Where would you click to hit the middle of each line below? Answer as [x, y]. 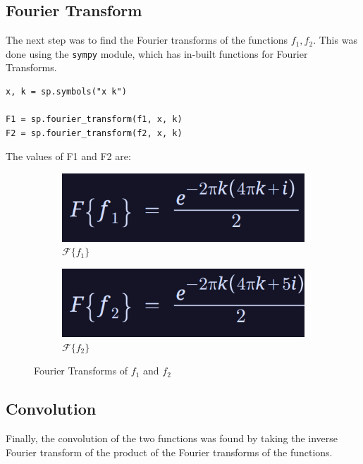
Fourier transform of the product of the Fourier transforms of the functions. [169, 452]
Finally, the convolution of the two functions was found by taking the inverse [172, 438]
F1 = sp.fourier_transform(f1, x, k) [94, 120]
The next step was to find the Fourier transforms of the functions [147, 40]
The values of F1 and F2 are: [68, 156]
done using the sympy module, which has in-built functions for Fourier [157, 53]
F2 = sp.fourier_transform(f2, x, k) [94, 133]
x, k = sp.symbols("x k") [66, 92]
